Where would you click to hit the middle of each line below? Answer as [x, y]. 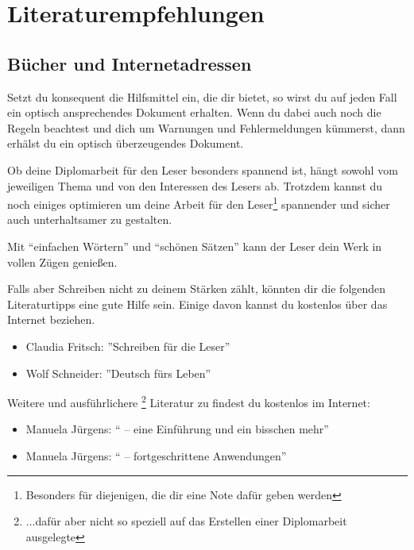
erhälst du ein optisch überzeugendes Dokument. [126, 143]
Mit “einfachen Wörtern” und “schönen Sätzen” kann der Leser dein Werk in [195, 246]
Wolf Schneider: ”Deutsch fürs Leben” [118, 373]
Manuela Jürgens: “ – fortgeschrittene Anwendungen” [156, 455]
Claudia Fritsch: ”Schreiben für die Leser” [128, 346]
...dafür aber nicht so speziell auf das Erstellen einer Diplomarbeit [186, 521]
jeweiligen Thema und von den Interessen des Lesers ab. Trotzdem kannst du [195, 185]
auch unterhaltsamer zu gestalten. [90, 219]
